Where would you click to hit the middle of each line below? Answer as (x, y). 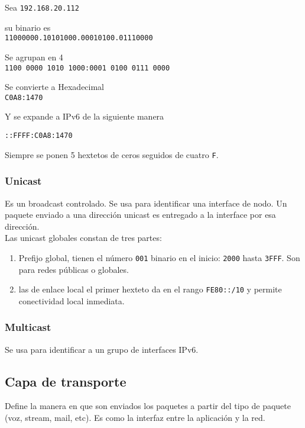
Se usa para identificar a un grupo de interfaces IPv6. (102, 349)
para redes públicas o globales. (74, 269)
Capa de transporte (66, 381)
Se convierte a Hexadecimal (55, 87)
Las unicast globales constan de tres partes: (83, 238)
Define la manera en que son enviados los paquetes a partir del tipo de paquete (148, 406)
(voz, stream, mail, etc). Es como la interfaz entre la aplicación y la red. (135, 418)
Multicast (28, 327)
